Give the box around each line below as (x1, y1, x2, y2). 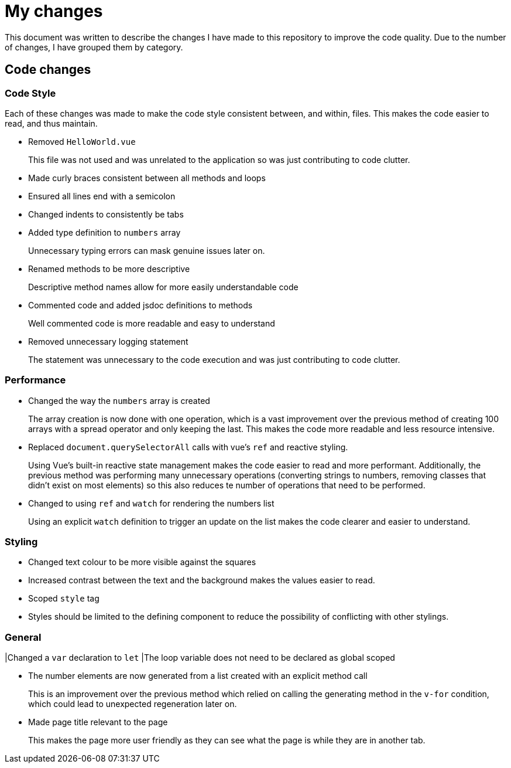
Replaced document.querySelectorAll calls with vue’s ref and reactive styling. (28, 441, 348, 452)
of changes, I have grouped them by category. (5, 42, 183, 52)
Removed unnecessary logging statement (28, 336, 188, 346)
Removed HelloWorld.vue (28, 136, 136, 147)
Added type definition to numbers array (28, 227, 181, 237)
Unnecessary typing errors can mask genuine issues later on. (28, 245, 265, 256)
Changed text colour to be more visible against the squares (28, 557, 256, 567)
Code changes (5, 62, 91, 77)
